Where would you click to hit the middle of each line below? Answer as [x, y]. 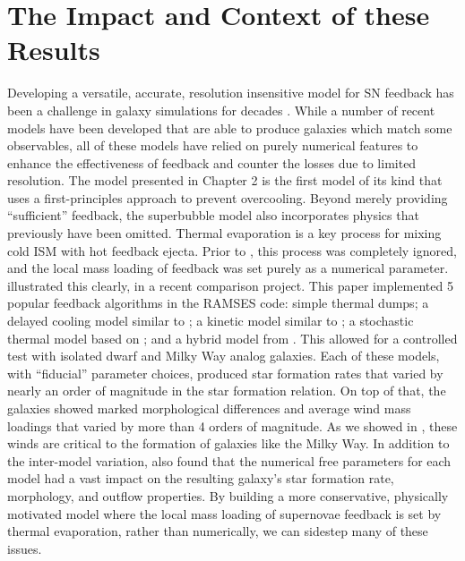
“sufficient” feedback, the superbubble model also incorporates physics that [213, 215]
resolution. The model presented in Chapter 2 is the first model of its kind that [225, 180]
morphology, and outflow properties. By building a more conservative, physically [228, 495]
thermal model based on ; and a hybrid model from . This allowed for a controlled [232, 338]
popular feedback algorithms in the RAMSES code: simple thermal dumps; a [218, 303]
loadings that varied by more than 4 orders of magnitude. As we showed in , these [232, 425]
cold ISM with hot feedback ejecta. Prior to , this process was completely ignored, [232, 250]
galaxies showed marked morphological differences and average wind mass [209, 408]
